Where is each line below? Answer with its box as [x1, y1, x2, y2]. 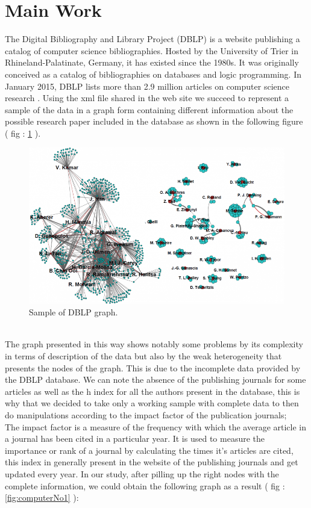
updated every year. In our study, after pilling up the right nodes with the [5, 467, 279, 480]
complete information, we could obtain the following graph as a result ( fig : [5, 479, 285, 492]
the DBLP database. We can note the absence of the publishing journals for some [5, 373, 306, 386]
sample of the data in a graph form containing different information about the [5, 103, 294, 116]
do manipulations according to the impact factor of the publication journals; [5, 408, 287, 421]
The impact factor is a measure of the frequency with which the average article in [5, 420, 307, 433]
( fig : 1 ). [5, 126, 41, 139]
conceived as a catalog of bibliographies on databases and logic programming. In [5, 67, 301, 80]
